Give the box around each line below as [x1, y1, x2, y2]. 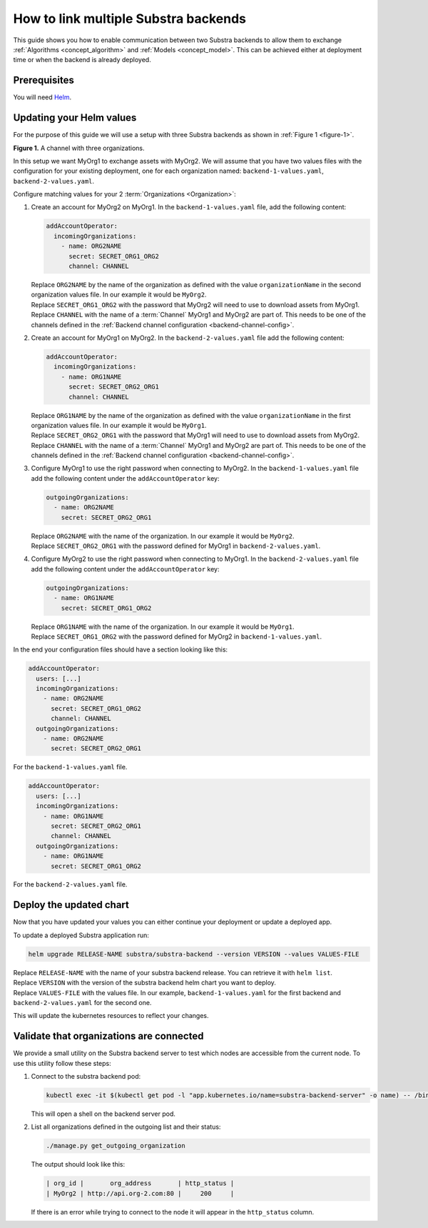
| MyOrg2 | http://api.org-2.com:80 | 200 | [46, 1189, 235, 1197]
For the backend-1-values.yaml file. [13, 763, 128, 772]
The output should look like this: [31, 1160, 125, 1169]
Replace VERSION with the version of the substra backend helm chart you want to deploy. [13, 979, 276, 987]
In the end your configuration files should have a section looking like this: [13, 645, 228, 654]
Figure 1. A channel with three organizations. [13, 144, 146, 152]
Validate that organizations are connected [13, 1030, 204, 1042]
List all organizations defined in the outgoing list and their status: [31, 1122, 221, 1132]
